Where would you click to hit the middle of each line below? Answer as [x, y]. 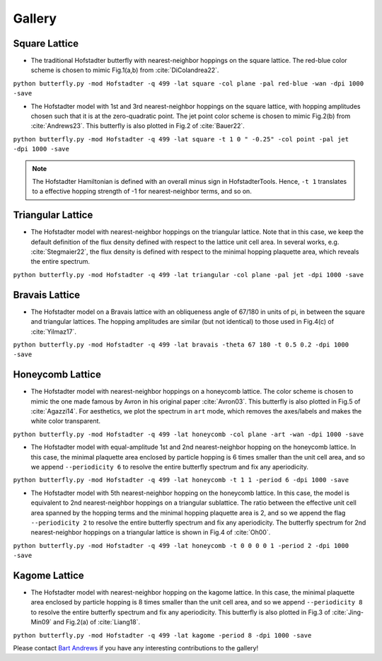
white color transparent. [66, 421]
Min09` [41, 622]
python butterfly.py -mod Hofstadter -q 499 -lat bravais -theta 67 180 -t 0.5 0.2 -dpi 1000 [181, 344]
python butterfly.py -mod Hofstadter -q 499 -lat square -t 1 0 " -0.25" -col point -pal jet [181, 139]
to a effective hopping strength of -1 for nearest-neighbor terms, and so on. [142, 192]
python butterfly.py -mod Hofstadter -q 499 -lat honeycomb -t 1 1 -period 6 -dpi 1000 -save [181, 480]
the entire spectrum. [60, 262]
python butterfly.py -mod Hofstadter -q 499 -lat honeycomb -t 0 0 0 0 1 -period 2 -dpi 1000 [181, 545]
